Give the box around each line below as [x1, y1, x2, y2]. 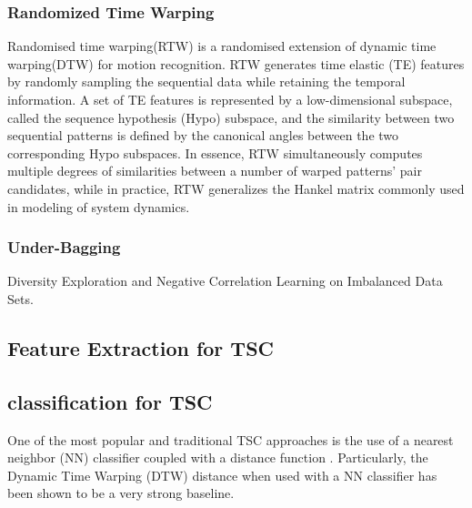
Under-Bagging [7, 236, 121, 259]
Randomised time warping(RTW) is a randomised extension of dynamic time [7, 36, 437, 56]
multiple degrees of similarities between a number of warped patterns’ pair [7, 161, 422, 180]
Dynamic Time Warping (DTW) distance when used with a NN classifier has [7, 465, 437, 484]
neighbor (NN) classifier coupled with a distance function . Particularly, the [7, 448, 428, 467]
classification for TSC [7, 387, 213, 415]
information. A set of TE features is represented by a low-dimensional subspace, [7, 90, 453, 108]
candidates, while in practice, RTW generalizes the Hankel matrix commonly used [7, 178, 465, 198]
